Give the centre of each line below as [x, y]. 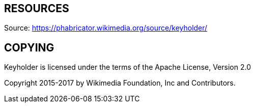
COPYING [29, 47]
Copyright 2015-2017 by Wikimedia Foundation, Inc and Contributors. [120, 83]
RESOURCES [37, 8]
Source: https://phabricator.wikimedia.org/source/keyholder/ [106, 28]
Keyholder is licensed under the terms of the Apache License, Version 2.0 [127, 67]
